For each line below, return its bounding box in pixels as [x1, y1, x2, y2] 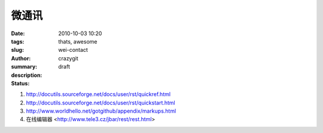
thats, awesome [58, 38, 97, 45]
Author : [11, 54, 31, 62]
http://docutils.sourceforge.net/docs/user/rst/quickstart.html [26, 99, 176, 106]
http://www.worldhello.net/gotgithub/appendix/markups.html [26, 107, 176, 115]
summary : [11, 63, 38, 70]
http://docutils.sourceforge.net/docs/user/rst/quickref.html [26, 91, 170, 98]
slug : [11, 47, 24, 54]
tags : [11, 38, 25, 45]
